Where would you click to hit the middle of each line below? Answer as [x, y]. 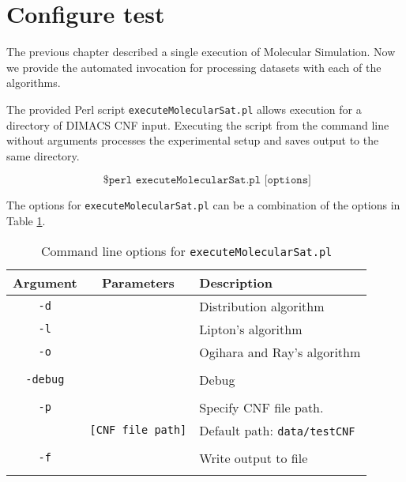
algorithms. [34, 83]
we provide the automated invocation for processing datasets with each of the [194, 67]
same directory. [43, 155]
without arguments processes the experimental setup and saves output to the [193, 140]
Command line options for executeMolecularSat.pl [187, 250]
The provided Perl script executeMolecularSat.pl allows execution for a [184, 109]
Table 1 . [26, 220]
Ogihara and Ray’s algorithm [280, 352]
